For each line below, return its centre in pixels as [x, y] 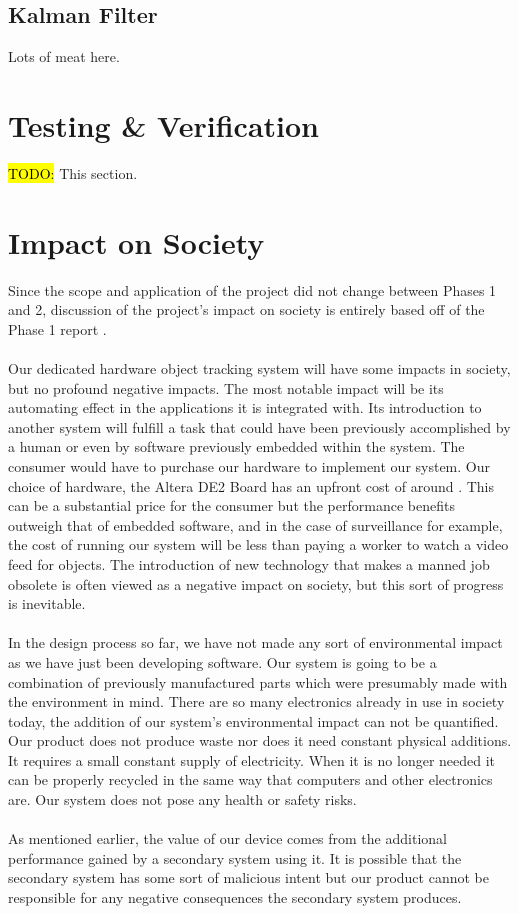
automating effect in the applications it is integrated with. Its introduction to [245, 407]
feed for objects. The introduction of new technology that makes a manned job [249, 563]
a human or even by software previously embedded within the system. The [236, 446]
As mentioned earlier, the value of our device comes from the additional [227, 838]
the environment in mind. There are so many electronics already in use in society [256, 701]
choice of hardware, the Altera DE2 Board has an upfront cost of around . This [251, 485]
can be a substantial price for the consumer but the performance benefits [231, 505]
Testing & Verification [163, 124]
